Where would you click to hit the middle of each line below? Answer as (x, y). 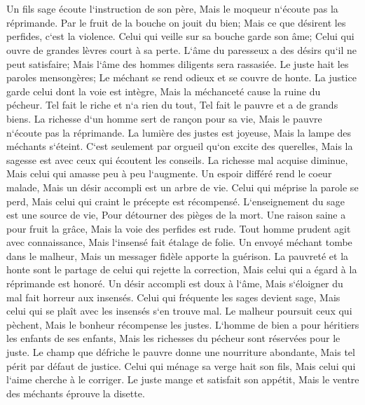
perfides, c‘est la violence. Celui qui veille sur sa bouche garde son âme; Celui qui (180, 36)
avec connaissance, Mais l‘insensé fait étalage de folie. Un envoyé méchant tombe (179, 242)
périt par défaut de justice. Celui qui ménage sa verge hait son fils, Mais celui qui (181, 365)
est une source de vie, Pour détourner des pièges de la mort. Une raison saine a (176, 215)
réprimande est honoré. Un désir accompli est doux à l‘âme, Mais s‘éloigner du (175, 283)
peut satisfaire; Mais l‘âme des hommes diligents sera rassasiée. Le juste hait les (178, 63)
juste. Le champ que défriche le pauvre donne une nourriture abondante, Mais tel (181, 352)
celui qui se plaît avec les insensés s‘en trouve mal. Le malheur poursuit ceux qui (179, 311)
